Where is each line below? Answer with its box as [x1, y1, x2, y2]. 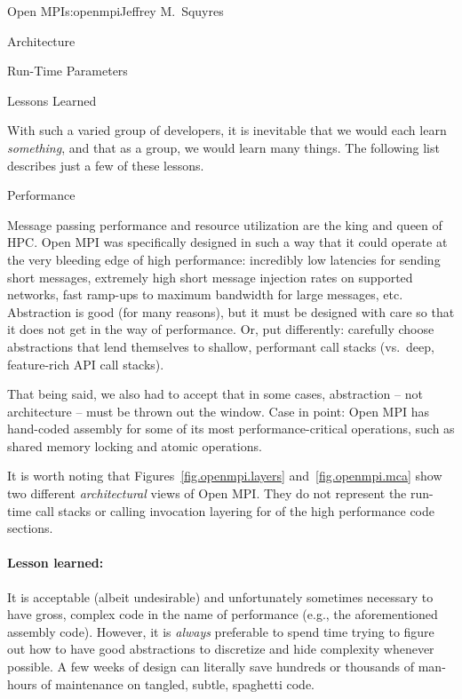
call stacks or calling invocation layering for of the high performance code [35, 501, 435, 520]
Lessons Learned [7, 91, 97, 109]
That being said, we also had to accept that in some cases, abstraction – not [7, 385, 423, 403]
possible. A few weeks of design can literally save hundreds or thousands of [7, 657, 415, 676]
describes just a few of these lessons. [7, 155, 204, 174]
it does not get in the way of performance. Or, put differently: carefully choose [7, 320, 434, 338]
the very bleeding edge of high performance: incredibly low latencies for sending [7, 250, 441, 268]
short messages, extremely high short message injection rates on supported [7, 267, 413, 286]
